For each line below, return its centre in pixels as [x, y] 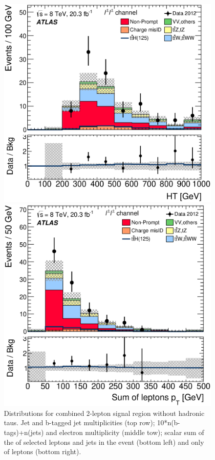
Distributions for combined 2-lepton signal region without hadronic [104, 413]
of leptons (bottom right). [43, 451]
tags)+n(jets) [24, 432]
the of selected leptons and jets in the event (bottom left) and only [104, 442]
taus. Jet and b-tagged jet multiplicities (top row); [79, 422]
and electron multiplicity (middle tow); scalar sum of [125, 432]
